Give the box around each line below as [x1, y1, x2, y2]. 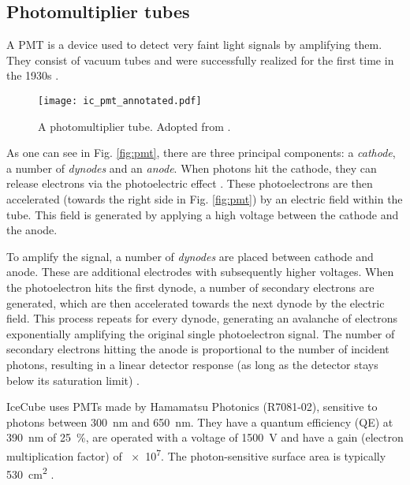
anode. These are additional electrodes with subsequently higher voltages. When [6, 263, 394, 280]
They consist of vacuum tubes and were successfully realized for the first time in [6, 51, 394, 68]
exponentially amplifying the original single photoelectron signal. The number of [6, 325, 395, 341]
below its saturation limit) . [6, 371, 140, 388]
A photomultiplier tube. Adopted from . [38, 118, 231, 134]
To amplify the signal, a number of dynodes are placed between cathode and [6, 248, 374, 264]
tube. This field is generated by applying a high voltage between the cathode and [6, 206, 399, 222]
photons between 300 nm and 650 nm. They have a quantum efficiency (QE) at [6, 413, 393, 430]
